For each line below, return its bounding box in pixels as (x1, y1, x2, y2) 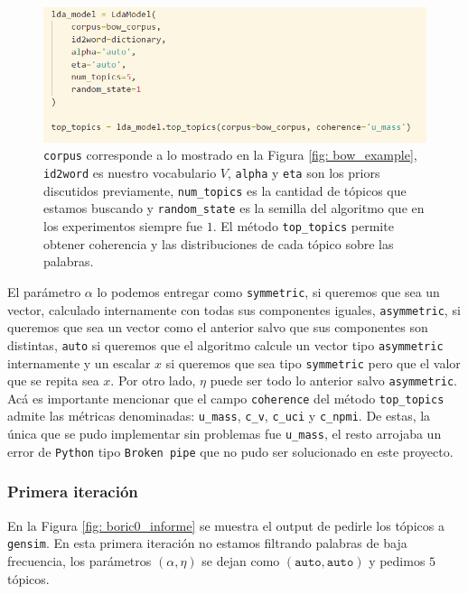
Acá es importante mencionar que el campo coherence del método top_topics (7, 388, 445, 407)
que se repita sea (7, 371, 99, 390)
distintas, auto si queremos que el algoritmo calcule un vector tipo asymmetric (7, 335, 444, 354)
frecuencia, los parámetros (7, 551, 152, 570)
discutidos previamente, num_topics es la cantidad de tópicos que (43, 181, 407, 200)
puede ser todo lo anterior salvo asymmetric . (210, 371, 457, 390)
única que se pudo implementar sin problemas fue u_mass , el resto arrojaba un (7, 424, 442, 443)
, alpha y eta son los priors (227, 163, 380, 182)
